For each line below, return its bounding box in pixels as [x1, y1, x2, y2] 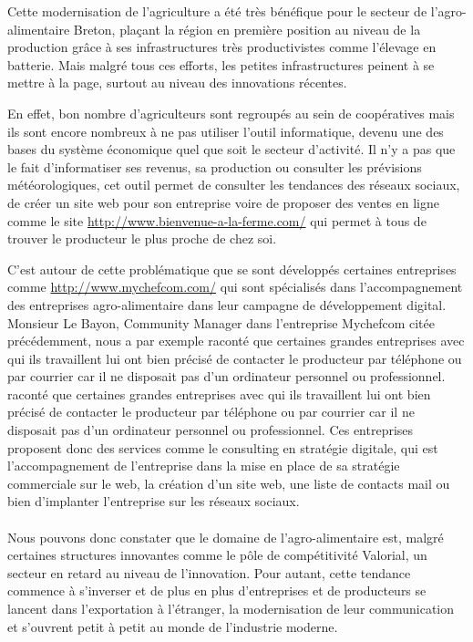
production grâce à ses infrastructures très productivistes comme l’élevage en [7, 37, 437, 57]
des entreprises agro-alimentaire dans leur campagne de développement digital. [7, 295, 447, 314]
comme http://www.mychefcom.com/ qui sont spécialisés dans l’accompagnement [7, 277, 463, 296]
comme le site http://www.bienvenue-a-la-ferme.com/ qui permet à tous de [7, 211, 427, 230]
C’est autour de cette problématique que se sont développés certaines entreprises [7, 259, 457, 278]
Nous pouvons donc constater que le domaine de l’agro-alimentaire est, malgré [7, 527, 444, 546]
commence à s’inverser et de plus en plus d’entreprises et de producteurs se [7, 581, 427, 600]
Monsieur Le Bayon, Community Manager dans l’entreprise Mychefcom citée [7, 313, 435, 332]
